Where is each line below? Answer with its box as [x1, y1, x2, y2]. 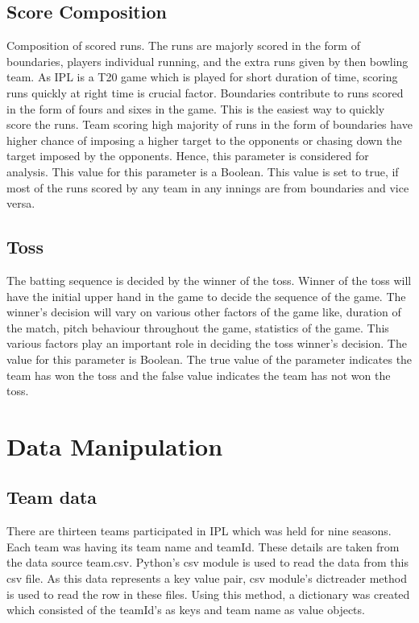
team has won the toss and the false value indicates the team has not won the [6, 366, 391, 383]
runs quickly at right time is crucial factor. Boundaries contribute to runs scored [6, 84, 404, 101]
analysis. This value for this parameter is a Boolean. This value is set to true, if [6, 163, 399, 179]
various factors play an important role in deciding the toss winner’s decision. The [6, 335, 407, 352]
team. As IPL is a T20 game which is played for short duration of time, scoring [6, 68, 398, 85]
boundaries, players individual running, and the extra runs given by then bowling [6, 52, 409, 69]
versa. [6, 195, 35, 212]
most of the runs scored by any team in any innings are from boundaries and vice [6, 179, 409, 196]
